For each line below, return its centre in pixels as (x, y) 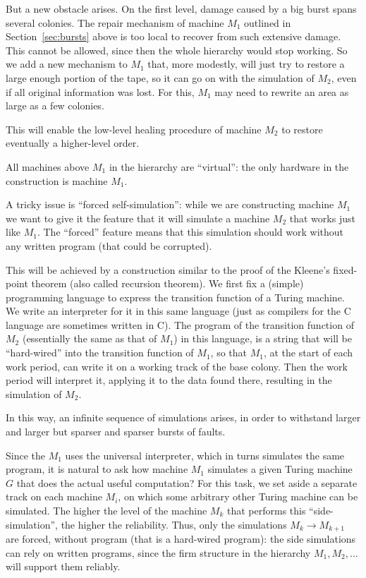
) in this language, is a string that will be (263, 338)
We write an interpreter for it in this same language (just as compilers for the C (178, 311)
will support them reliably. (63, 566)
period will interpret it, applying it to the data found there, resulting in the (169, 380)
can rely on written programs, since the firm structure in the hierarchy (158, 552)
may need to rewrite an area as (282, 91)
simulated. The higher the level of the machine (106, 510)
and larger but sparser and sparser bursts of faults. (116, 432)
